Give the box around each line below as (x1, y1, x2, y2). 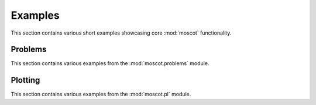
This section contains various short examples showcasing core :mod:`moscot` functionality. (11, 29, 232, 36)
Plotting (11, 75, 40, 85)
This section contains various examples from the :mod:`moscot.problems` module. (11, 60, 209, 67)
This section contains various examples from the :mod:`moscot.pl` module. (11, 91, 191, 98)
